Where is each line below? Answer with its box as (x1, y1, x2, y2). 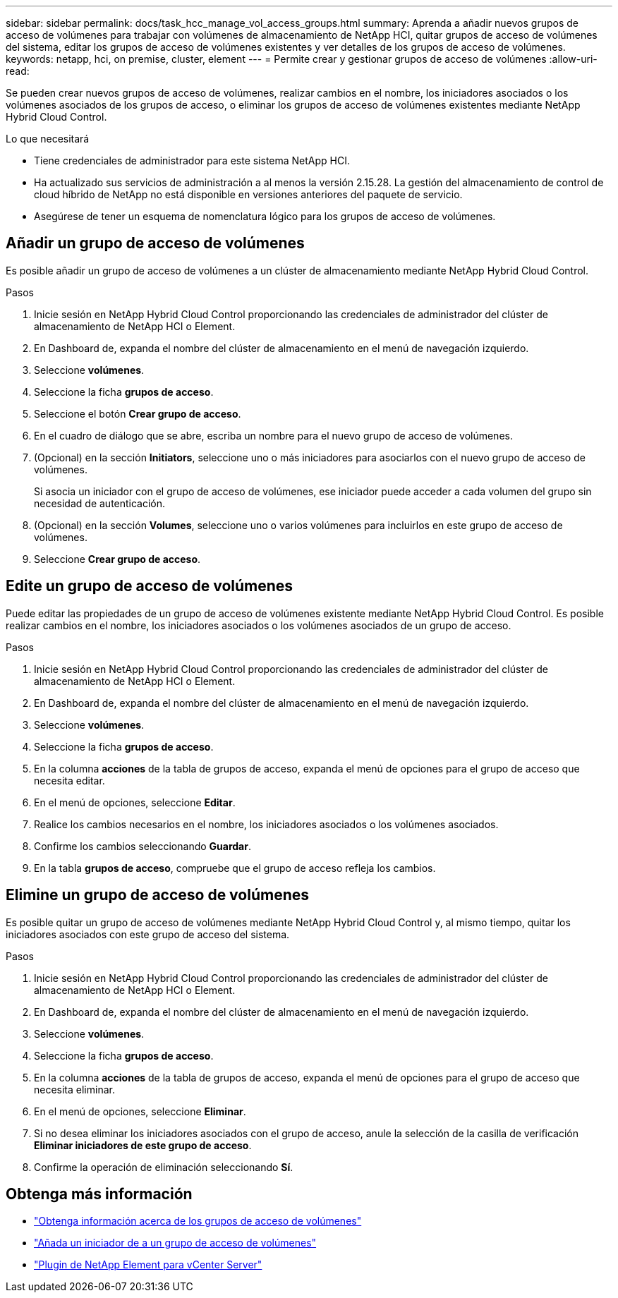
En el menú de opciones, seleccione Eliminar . (34, 1105, 246, 1117)
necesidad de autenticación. (34, 497, 166, 509)
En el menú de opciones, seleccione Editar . (34, 796, 236, 808)
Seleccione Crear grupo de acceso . (34, 552, 201, 565)
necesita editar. (34, 774, 105, 787)
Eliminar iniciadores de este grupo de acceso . (34, 1139, 252, 1151)
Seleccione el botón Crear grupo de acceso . (34, 407, 241, 420)
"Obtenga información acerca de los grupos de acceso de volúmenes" (34, 1215, 362, 1227)
